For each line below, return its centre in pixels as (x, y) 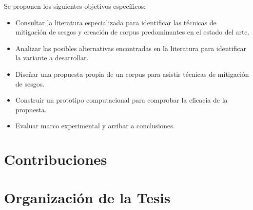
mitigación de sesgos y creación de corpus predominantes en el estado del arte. (132, 32)
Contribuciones (56, 159)
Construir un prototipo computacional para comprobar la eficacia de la (121, 100)
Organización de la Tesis (87, 197)
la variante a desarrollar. (52, 58)
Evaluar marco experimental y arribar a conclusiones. (95, 126)
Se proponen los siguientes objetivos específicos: (75, 6)
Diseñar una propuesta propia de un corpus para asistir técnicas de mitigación (132, 74)
